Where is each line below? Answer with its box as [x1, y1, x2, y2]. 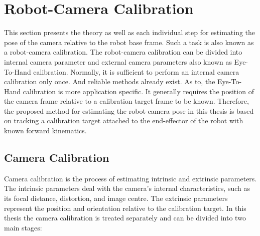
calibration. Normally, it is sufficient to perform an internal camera [33, 66, 239, 77]
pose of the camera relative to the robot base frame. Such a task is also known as [4, 37, 254, 47]
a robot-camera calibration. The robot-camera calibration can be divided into [4, 47, 242, 57]
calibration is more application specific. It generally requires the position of [23, 86, 254, 96]
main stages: [4, 222, 42, 232]
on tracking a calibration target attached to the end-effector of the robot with [4, 115, 243, 126]
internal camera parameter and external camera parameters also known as [4, 56, 232, 67]
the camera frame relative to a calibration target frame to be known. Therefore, [4, 96, 249, 106]
